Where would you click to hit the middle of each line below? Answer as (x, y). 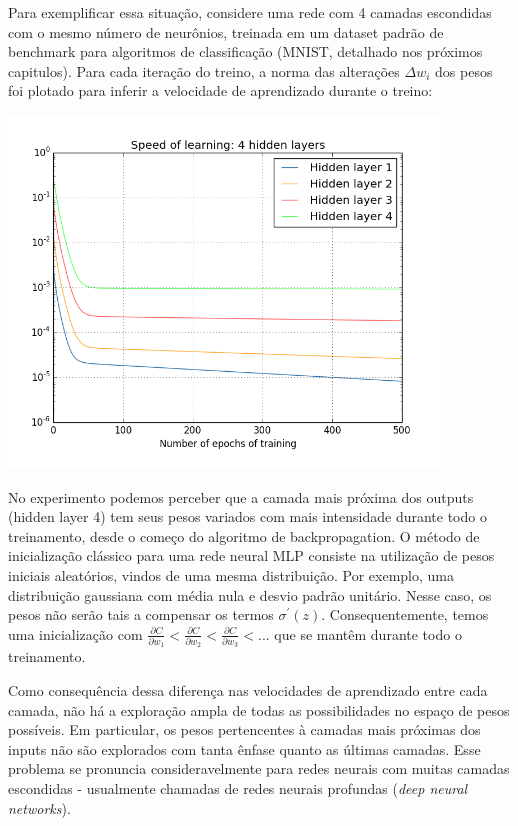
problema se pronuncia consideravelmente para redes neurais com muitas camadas (259, 768)
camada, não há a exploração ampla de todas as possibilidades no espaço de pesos (259, 709)
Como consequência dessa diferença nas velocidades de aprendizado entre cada (248, 690)
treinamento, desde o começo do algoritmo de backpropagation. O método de (244, 535)
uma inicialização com (75, 633)
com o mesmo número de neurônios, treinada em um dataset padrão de (226, 31)
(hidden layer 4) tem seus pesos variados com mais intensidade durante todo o (247, 516)
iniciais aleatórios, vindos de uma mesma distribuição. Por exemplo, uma (231, 574)
